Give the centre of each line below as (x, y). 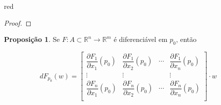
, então (186, 39)
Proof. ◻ (18, 22)
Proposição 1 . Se (32, 39)
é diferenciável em (141, 39)
